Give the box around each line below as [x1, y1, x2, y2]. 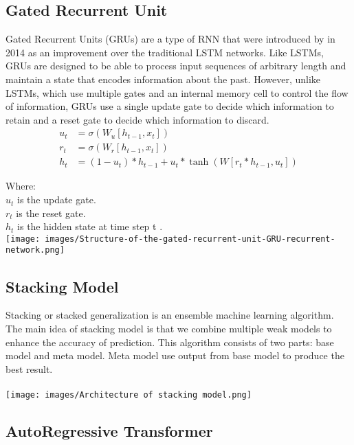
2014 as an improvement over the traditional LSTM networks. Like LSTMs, [5, 45, 324, 59]
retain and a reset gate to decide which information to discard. [5, 112, 269, 126]
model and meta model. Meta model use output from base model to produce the [5, 348, 344, 363]
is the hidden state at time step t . [17, 219, 163, 233]
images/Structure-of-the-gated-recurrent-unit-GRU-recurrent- [45, 233, 335, 244]
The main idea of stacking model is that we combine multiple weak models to [5, 321, 332, 335]
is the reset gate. [16, 205, 86, 220]
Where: [5, 179, 36, 193]
